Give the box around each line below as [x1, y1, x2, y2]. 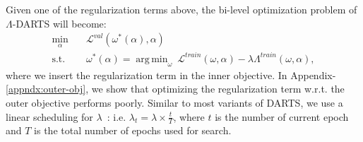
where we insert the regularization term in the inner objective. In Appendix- [6, 67, 336, 82]
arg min [136, 54, 168, 64]
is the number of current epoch [215, 109, 349, 124]
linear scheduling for [6, 109, 93, 124]
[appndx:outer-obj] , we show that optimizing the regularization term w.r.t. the [6, 81, 345, 96]
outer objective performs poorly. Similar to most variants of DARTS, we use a [6, 95, 343, 110]
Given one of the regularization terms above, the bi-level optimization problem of [6, 2, 357, 16]
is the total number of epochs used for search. [34, 123, 232, 138]
